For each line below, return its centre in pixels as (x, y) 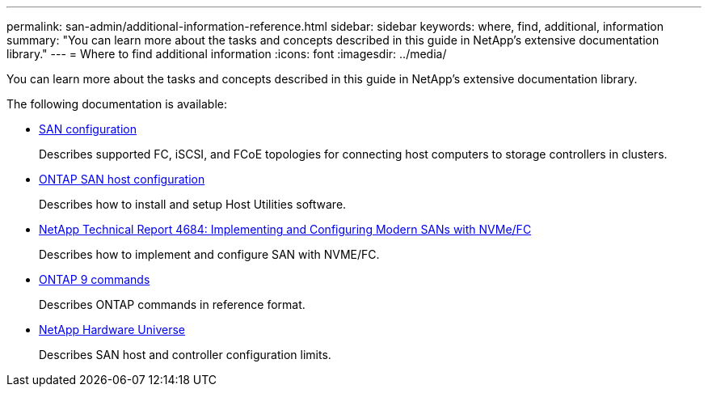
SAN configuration (88, 129)
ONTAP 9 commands (95, 279)
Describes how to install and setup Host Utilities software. (193, 204)
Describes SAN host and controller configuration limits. (185, 355)
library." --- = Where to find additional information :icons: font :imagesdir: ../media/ (227, 54)
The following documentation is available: (117, 104)
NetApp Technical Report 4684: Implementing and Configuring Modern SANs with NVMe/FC (285, 229)
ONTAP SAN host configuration (122, 179)
